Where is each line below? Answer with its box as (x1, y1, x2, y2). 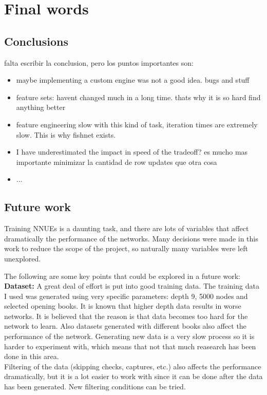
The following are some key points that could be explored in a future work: (4, 270, 240, 281)
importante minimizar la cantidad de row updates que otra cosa (16, 156, 217, 167)
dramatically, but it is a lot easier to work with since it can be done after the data (4, 371, 263, 382)
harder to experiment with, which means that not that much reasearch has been (4, 341, 256, 351)
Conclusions (4, 33, 69, 49)
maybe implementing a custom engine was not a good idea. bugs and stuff (16, 74, 250, 85)
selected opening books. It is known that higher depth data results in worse (4, 300, 241, 311)
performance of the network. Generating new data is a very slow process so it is (4, 331, 255, 342)
